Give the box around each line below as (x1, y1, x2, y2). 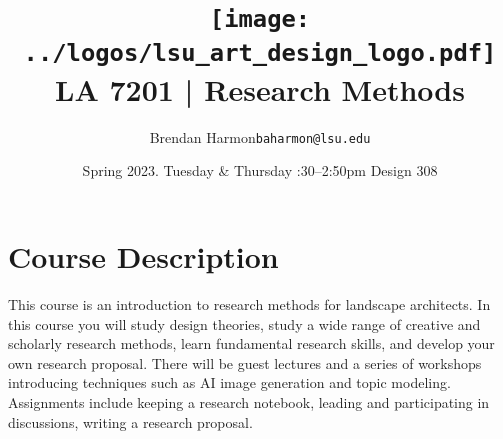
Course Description (8, 236, 279, 276)
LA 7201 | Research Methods (55, 68, 465, 109)
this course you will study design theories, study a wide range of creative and (8, 313, 481, 334)
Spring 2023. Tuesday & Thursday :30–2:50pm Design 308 (82, 160, 438, 181)
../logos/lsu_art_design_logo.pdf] (23, 38, 497, 67)
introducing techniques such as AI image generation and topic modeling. (8, 372, 451, 393)
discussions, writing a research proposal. (8, 411, 253, 432)
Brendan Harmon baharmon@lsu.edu (149, 126, 371, 147)
